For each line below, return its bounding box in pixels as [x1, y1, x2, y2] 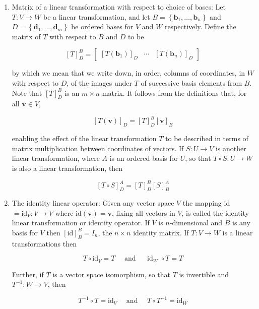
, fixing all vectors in [111, 207, 175, 218]
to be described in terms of [165, 133, 248, 144]
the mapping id [182, 197, 230, 208]
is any [232, 217, 250, 228]
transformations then [12, 238, 77, 249]
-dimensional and [169, 217, 223, 228]
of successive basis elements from [141, 77, 242, 88]
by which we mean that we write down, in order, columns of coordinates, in [12, 68, 245, 78]
